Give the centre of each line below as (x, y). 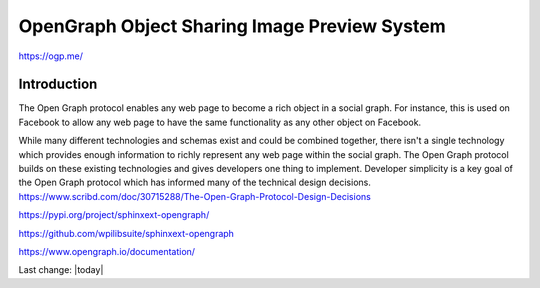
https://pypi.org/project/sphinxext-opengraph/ (114, 215)
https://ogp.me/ (51, 56)
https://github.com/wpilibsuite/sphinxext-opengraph (126, 233)
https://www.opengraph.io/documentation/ (106, 251)
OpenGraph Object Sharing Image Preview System (232, 26)
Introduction (58, 84)
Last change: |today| (61, 270)
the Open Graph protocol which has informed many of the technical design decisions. (195, 182)
